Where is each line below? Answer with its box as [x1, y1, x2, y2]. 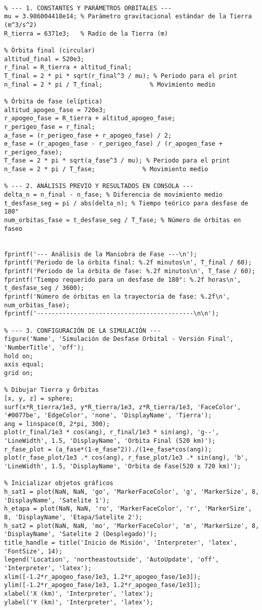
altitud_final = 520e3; [4, 55, 84, 63]
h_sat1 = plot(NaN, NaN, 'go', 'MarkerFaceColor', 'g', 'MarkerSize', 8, [4, 488, 259, 496]
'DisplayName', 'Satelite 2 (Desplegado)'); [4, 531, 157, 538]
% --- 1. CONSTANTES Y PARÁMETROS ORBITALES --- [4, 4, 172, 12]
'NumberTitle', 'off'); [4, 343, 84, 351]
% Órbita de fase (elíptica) [4, 97, 103, 105]
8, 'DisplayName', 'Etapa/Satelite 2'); [4, 514, 143, 521]
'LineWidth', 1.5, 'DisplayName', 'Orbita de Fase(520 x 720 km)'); [4, 463, 241, 470]
